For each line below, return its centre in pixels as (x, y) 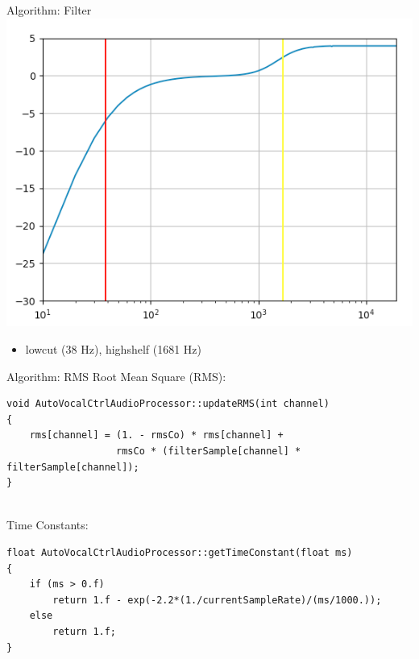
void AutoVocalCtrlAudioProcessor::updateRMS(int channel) (168, 404)
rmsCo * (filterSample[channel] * (209, 452)
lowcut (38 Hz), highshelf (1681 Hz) (114, 349)
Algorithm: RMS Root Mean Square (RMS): (116, 376)
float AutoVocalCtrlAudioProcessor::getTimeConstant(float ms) (180, 552)
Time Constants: (48, 525)
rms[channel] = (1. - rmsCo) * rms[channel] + (156, 435)
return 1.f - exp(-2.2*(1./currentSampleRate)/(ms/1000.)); (217, 600)
